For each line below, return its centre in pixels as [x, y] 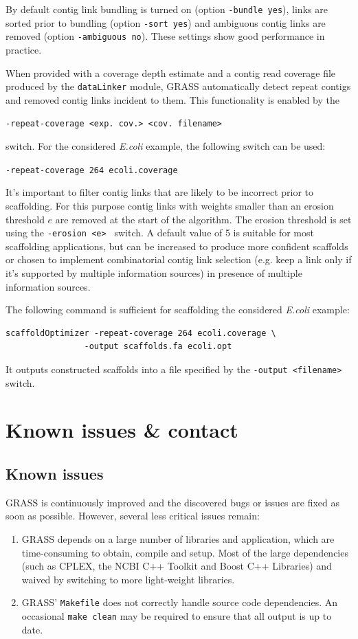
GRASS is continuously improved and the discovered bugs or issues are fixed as [172, 502]
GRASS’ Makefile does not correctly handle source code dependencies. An [180, 602]
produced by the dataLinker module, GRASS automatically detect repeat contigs [178, 86]
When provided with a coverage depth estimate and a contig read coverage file [171, 72]
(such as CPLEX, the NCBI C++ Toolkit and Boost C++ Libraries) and [177, 566]
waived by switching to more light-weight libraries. [128, 579]
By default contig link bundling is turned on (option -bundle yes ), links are [167, 9]
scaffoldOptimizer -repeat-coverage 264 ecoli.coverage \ [141, 333]
